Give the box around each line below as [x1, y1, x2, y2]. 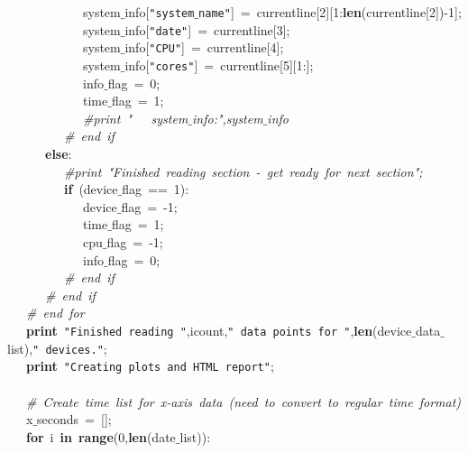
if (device [64, 180, 118, 199]
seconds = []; [37, 410, 112, 429]
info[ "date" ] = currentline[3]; [124, 20, 290, 39]
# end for [26, 303, 85, 322]
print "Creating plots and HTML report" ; [26, 356, 274, 375]
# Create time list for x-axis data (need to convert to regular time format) [26, 392, 462, 411]
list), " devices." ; [7, 338, 107, 357]
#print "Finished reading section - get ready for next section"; [64, 162, 423, 180]
